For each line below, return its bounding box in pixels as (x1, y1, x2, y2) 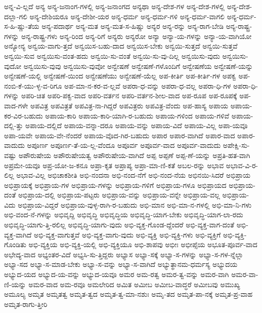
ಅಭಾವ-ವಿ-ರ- (226, 160, 258, 170)
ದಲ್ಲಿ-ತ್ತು (4, 120, 23, 131)
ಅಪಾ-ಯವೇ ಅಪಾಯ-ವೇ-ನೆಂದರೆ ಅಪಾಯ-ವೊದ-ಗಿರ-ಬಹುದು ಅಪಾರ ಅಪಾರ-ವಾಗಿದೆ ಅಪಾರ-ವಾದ (4, 130, 235, 140)
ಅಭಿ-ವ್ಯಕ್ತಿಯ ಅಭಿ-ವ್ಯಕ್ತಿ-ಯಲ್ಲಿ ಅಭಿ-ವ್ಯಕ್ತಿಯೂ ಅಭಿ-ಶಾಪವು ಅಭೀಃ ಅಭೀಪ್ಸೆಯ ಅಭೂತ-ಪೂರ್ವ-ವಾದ (28, 239, 257, 250)
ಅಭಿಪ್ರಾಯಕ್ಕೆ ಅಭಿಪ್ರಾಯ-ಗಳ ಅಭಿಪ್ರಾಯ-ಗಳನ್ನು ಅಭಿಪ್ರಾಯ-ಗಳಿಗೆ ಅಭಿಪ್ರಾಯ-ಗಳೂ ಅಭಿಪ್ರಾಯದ (4, 179, 227, 190)
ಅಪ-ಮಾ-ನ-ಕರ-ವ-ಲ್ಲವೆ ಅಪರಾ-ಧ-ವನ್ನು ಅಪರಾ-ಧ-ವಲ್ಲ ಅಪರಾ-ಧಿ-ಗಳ (64, 80, 231, 91)
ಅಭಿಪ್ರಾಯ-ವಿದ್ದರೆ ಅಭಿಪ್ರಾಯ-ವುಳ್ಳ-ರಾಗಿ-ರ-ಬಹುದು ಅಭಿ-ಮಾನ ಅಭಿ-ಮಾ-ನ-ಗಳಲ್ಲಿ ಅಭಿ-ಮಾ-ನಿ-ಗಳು (18, 199, 252, 210)
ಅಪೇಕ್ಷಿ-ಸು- (223, 140, 250, 150)
